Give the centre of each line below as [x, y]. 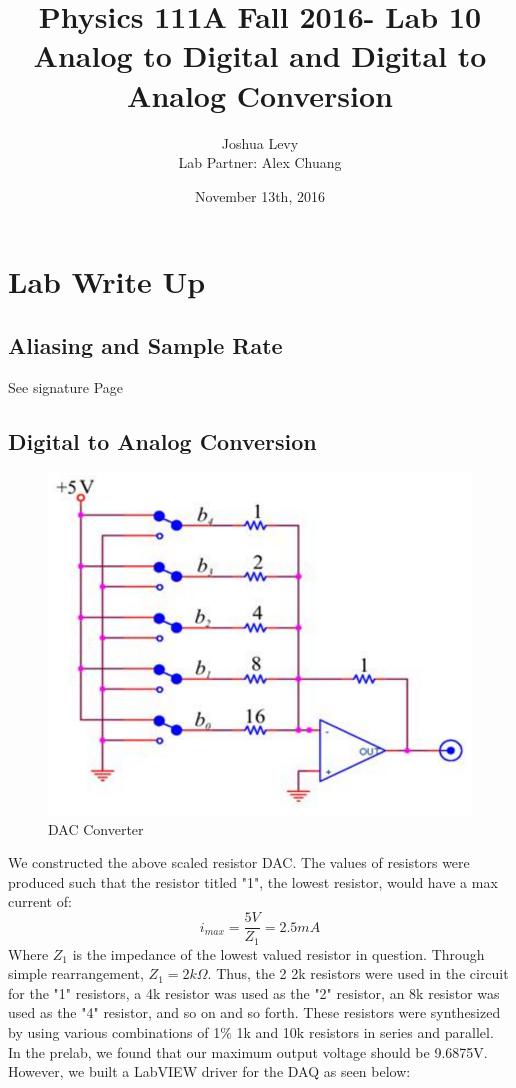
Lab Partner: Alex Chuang [260, 162]
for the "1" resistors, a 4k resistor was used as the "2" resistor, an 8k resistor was [254, 992]
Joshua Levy [260, 142]
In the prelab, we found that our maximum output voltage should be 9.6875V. [248, 1051]
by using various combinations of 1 [114, 1031]
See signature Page [66, 386]
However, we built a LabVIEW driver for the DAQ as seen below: [209, 1071]
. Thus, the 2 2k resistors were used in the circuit [358, 973]
